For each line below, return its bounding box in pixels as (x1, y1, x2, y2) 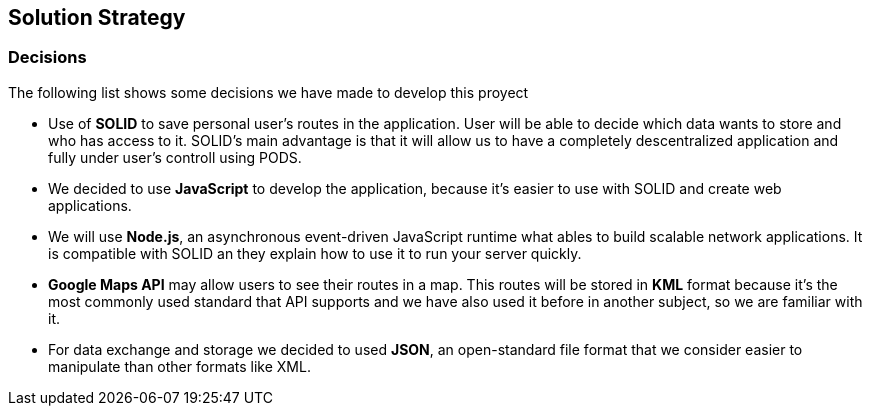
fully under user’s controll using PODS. (48, 148, 302, 166)
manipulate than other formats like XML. (48, 357, 311, 375)
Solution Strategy (8, 5, 186, 30)
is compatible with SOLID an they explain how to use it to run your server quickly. (48, 244, 582, 262)
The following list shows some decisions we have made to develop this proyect (8, 83, 529, 101)
